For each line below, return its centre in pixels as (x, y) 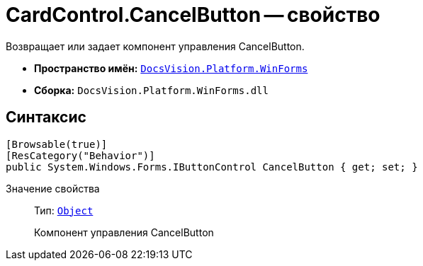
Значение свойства (53, 188)
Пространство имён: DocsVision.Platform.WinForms (171, 68)
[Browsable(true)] (57, 144)
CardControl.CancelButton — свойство (193, 15)
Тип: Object (64, 210)
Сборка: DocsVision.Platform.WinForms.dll (151, 90)
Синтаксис (46, 117)
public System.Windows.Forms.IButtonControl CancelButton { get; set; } (212, 167)
